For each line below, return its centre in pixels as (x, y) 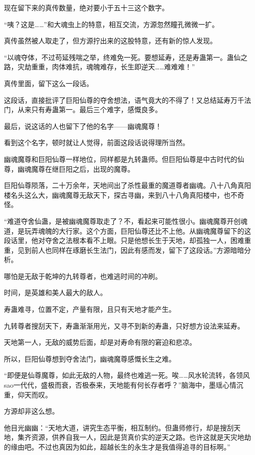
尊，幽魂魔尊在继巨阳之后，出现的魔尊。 (69, 168)
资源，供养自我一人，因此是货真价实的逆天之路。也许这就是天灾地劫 (141, 437)
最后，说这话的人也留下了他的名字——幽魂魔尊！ (83, 126)
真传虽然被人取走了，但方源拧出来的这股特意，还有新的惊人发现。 (110, 41)
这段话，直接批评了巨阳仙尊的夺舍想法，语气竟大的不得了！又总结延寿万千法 (127, 100)
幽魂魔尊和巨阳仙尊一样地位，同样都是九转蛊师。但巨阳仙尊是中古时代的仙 (124, 159)
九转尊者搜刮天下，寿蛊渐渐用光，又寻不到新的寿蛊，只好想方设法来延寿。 (124, 325)
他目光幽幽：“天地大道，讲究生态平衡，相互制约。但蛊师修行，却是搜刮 (119, 427)
